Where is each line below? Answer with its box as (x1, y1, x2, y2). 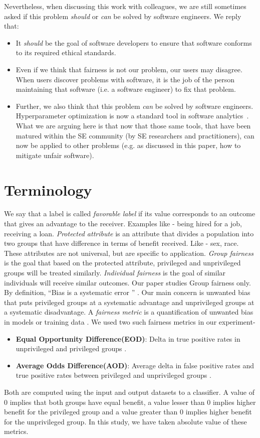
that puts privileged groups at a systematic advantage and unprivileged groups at (4, 297, 254, 307)
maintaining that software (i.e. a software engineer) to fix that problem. (16, 84, 236, 94)
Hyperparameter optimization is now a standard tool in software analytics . (16, 110, 249, 121)
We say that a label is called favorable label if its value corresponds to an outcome (4, 208, 255, 219)
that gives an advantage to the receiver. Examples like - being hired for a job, (4, 218, 242, 229)
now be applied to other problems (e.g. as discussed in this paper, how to (16, 140, 241, 151)
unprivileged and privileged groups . (16, 343, 127, 354)
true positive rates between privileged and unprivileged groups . (16, 370, 211, 380)
